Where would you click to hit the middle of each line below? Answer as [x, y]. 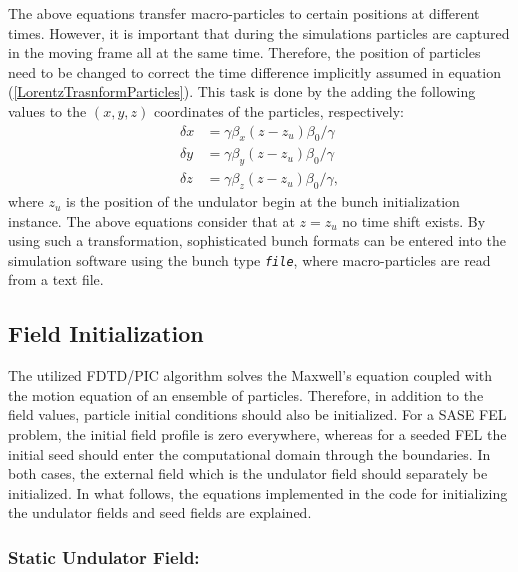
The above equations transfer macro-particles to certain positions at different [244, 13]
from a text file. [56, 279]
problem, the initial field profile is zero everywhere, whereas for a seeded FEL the [257, 434]
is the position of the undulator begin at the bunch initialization [263, 201]
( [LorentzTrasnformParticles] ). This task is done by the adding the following [242, 91]
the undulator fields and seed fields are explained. [160, 512]
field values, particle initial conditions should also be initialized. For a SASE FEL [257, 414]
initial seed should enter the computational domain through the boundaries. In [249, 453]
